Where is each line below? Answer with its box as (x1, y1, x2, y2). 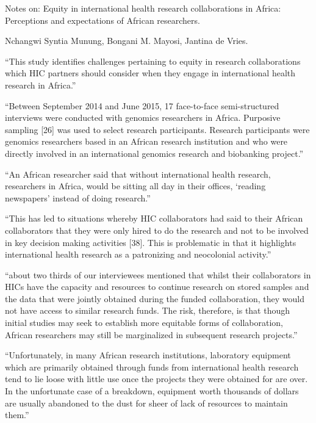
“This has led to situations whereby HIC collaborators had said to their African (5, 212, 303, 225)
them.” (5, 408, 29, 421)
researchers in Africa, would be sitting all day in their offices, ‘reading (5, 179, 266, 192)
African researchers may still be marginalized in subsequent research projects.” (5, 328, 298, 341)
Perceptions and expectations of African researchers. (5, 13, 200, 26)
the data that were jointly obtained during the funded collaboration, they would (5, 292, 304, 305)
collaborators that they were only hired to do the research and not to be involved (5, 223, 309, 236)
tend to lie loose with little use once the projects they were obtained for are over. (5, 372, 308, 385)
